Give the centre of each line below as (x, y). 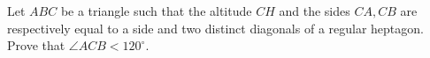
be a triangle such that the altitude (156, 11)
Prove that (36, 45)
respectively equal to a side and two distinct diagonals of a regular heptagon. (215, 28)
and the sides (315, 11)
